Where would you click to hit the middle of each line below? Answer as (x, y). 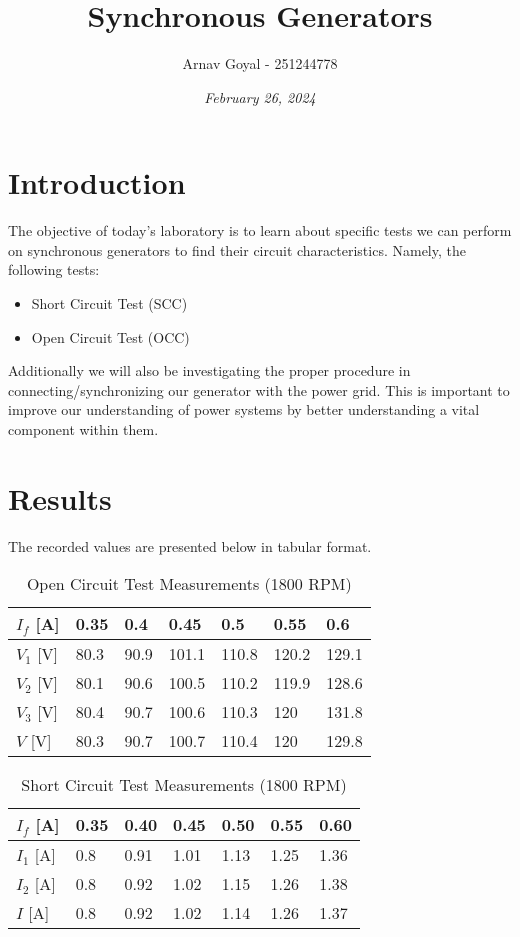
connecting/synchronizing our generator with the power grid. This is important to (259, 389)
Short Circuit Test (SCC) (109, 303)
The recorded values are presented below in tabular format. (190, 545)
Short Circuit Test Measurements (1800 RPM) (184, 785)
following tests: (54, 269)
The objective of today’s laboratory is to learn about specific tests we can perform (260, 230)
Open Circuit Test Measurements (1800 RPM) (189, 584)
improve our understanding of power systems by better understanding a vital (244, 409)
